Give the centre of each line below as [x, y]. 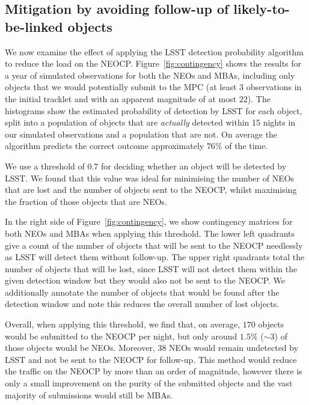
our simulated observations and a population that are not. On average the [141, 134]
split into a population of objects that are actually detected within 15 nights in [150, 122]
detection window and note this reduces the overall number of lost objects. [142, 304]
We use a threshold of [45, 166]
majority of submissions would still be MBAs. [89, 394]
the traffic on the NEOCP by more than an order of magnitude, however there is [154, 371]
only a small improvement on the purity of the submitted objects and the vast [149, 383]
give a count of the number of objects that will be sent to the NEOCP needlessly [154, 245]
